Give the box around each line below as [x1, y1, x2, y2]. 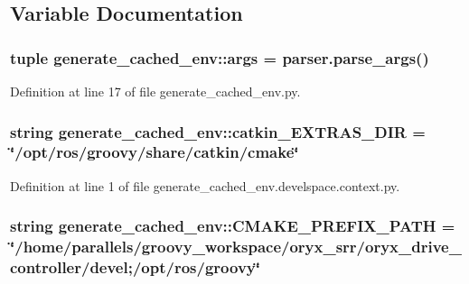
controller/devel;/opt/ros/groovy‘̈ [10, 256, 260, 279]
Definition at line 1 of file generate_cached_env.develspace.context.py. [10, 176, 400, 195]
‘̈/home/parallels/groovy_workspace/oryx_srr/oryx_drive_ [10, 235, 462, 258]
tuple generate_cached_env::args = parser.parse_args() [10, 46, 429, 69]
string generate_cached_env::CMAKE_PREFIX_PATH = [10, 215, 455, 237]
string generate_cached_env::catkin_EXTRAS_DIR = [10, 120, 426, 142]
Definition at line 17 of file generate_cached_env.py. [10, 82, 301, 100]
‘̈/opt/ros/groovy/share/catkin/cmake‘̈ [10, 141, 299, 163]
